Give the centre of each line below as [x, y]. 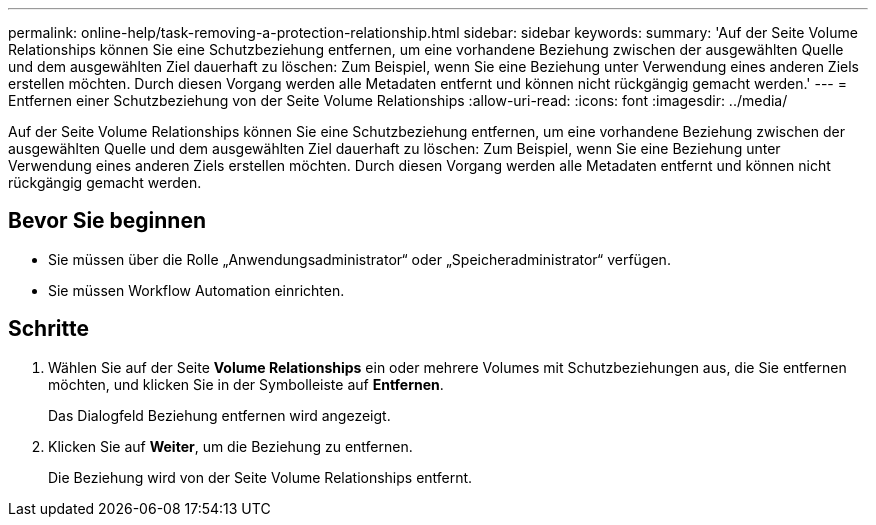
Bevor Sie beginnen [107, 221]
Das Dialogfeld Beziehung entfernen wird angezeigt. [219, 415]
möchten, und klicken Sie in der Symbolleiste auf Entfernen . [246, 384]
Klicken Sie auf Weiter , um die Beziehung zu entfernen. [230, 446]
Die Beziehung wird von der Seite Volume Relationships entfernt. [260, 477]
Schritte [48, 329]
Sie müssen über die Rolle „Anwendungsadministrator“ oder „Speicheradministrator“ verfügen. [359, 259]
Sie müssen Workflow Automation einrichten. [196, 290]
